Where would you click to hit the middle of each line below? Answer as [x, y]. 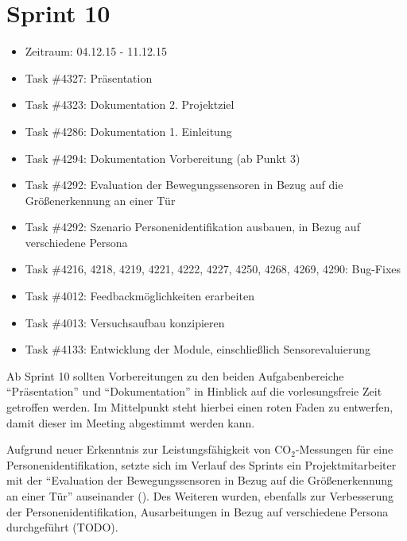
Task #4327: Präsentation [89, 77]
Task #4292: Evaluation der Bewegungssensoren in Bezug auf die [184, 185]
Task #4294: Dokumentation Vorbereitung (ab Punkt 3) [163, 158]
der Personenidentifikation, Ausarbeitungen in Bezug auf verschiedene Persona [198, 511]
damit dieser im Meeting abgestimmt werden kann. [131, 422]
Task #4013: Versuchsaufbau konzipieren [125, 322]
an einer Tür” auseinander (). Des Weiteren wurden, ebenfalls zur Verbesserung [200, 496]
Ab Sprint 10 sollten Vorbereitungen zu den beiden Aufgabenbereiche [175, 375]
